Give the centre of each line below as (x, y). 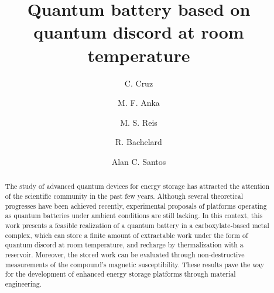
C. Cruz (139, 83)
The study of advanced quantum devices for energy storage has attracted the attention (137, 186)
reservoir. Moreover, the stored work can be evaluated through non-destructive (125, 254)
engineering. (23, 283)
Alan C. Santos (139, 161)
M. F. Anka (139, 103)
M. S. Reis (139, 122)
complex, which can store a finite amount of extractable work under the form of (126, 235)
